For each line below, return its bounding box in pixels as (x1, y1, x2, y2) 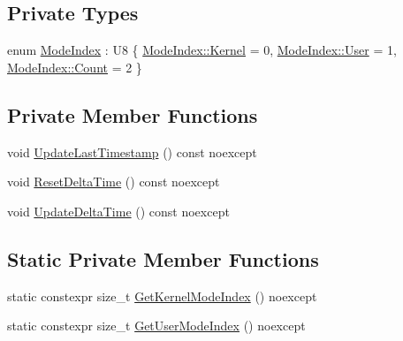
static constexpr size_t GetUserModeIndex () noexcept (7, 316, 306, 335)
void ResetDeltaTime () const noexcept (7, 172, 220, 191)
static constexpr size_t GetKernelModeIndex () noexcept (7, 286, 317, 305)
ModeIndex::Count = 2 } (7, 57, 142, 76)
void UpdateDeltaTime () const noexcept (7, 201, 230, 220)
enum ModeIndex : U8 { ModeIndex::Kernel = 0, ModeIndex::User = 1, (7, 41, 397, 59)
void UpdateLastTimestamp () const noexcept (7, 142, 257, 161)
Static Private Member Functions (7, 245, 319, 272)
